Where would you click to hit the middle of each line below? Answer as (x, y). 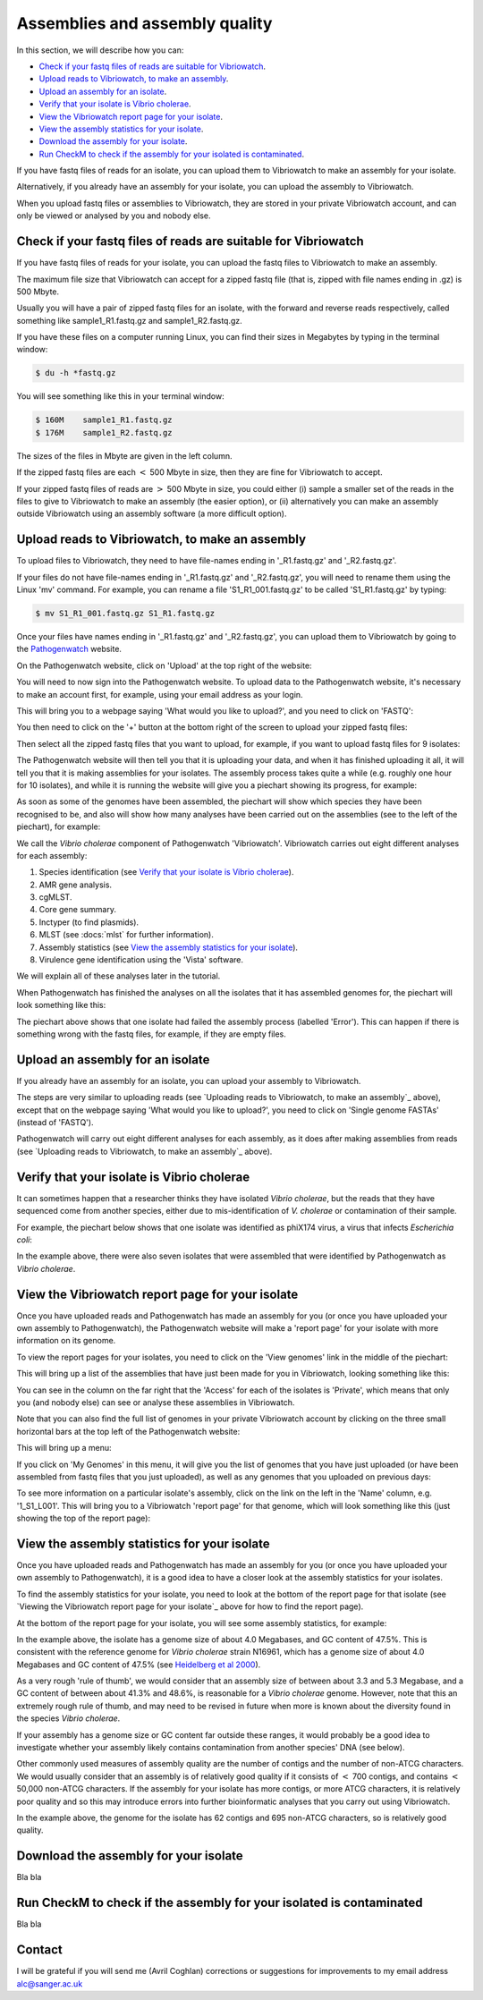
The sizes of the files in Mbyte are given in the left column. (124, 455)
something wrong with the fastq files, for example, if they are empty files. (151, 1034)
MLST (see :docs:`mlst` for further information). (126, 935)
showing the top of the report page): (84, 1518)
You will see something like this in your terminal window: (120, 396)
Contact (39, 1950)
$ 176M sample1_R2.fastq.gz (104, 432)
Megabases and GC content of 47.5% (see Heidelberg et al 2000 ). (139, 1665)
